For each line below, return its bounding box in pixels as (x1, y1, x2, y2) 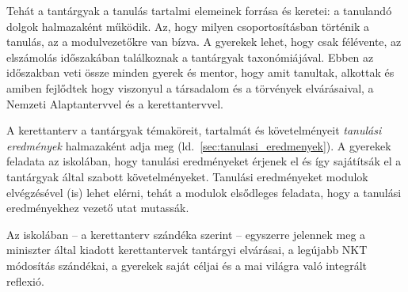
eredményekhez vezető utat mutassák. (6, 199, 189, 216)
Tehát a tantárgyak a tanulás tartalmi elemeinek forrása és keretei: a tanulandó (6, 2, 392, 18)
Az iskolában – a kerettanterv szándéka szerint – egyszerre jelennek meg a (6, 226, 366, 242)
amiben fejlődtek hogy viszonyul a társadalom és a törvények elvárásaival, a (6, 79, 374, 96)
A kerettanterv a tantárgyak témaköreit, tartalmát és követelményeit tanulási (6, 122, 382, 138)
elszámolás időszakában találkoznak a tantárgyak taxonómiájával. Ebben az (6, 48, 374, 65)
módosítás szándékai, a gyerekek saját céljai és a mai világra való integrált (6, 256, 368, 273)
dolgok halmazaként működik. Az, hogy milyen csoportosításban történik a (6, 17, 370, 34)
